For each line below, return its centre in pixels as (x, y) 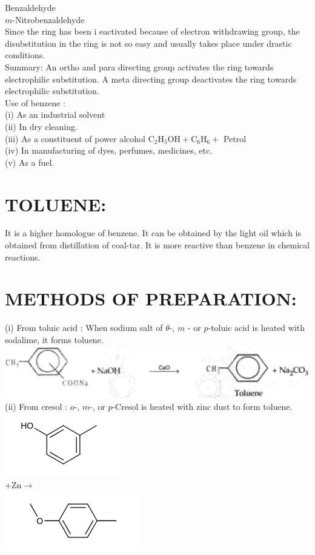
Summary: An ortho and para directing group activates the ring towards (139, 66)
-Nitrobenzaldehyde (48, 19)
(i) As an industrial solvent (55, 114)
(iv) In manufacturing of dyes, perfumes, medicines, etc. (109, 150)
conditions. (25, 55)
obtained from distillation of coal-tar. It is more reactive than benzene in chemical (157, 245)
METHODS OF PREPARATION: (151, 298)
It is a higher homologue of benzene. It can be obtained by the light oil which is (153, 233)
